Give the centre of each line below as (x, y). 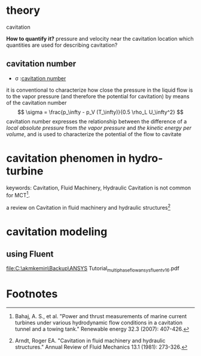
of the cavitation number (36, 102)
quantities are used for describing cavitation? (62, 45)
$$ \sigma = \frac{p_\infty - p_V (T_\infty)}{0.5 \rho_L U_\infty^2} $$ (100, 112)
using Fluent (30, 254)
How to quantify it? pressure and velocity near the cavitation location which (100, 38)
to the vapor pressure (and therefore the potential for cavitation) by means (98, 96)
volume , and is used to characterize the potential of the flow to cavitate (94, 134)
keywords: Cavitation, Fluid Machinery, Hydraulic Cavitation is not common (99, 188)
